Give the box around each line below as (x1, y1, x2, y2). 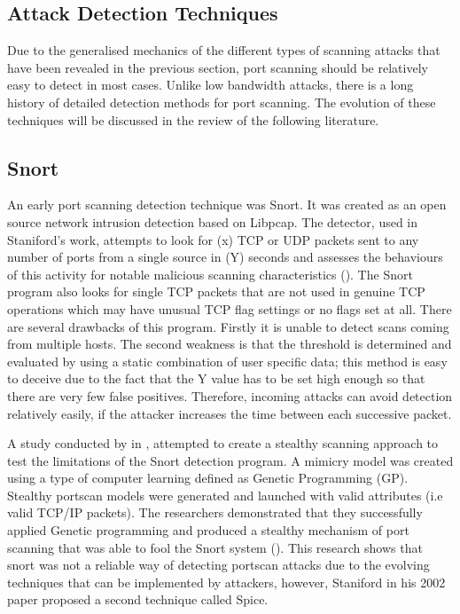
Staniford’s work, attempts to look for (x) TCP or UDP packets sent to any (7, 230, 419, 248)
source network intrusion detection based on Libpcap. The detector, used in (7, 212, 418, 231)
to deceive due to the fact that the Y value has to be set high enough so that (7, 369, 425, 388)
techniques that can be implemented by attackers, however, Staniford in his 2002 (7, 572, 446, 591)
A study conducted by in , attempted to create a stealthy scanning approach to (7, 434, 439, 453)
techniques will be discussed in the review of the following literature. (7, 110, 379, 129)
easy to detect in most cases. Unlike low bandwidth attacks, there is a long (7, 75, 414, 94)
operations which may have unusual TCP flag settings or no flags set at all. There (7, 299, 452, 318)
